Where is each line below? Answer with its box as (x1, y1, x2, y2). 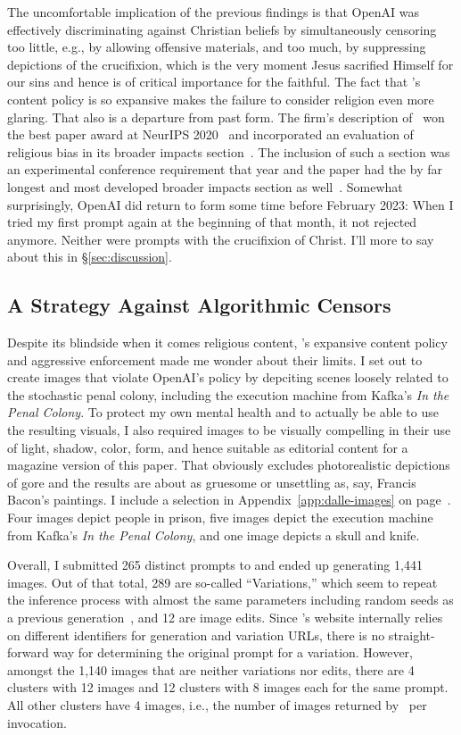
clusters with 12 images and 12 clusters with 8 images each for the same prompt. (7, 678, 449, 697)
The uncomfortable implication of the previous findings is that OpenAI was (7, 3, 420, 21)
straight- (388, 625, 435, 644)
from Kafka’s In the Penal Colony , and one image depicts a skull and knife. (7, 525, 420, 544)
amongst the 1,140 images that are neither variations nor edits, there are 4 (7, 660, 415, 679)
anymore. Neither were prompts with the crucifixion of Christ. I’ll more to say (7, 230, 434, 248)
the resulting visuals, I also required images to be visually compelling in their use (7, 421, 451, 439)
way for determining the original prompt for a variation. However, (53, 643, 413, 662)
